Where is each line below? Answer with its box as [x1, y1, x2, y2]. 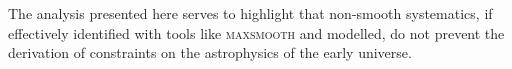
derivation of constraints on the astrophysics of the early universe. [8, 42, 412, 63]
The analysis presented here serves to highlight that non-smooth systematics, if [8, 3, 493, 23]
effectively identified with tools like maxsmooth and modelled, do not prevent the [8, 22, 505, 43]
